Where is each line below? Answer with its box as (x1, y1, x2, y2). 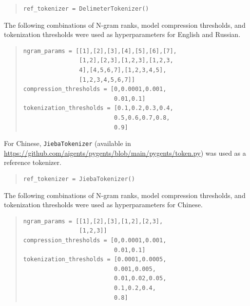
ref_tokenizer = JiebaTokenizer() (23, 175, 135, 182)
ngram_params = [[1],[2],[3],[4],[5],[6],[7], (23, 47, 177, 54)
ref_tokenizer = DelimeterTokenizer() (23, 5, 149, 12)
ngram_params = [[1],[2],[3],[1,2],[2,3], (23, 217, 163, 225)
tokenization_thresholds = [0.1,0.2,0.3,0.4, (23, 105, 173, 112)
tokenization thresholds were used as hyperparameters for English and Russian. (4, 29, 241, 39)
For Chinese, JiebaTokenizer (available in (4, 138, 131, 148)
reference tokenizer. (4, 157, 61, 167)
